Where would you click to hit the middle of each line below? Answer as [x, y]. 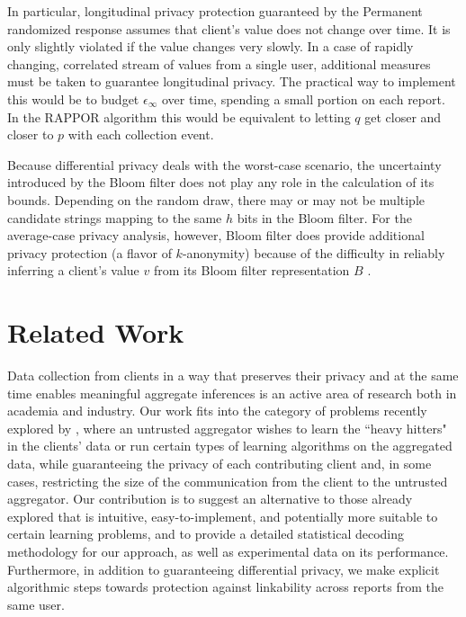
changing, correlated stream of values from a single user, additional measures [219, 63]
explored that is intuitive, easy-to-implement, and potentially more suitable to [223, 516]
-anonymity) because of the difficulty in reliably [314, 252]
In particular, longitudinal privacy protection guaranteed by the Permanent [215, 11]
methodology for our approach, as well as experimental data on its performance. [228, 551]
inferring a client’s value [73, 270]
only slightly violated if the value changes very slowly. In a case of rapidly [211, 46]
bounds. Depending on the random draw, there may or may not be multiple [216, 199]
